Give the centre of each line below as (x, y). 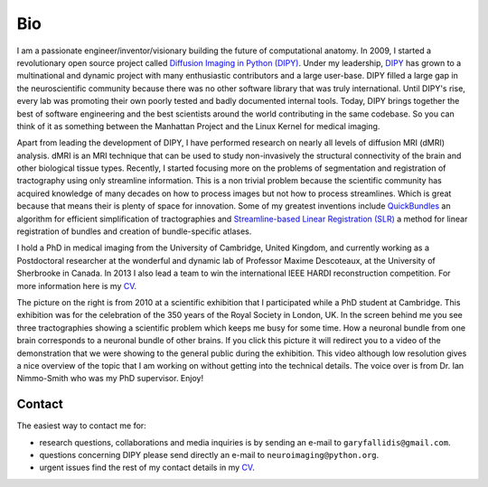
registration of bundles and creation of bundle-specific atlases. (134, 231)
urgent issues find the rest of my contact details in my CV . (147, 468)
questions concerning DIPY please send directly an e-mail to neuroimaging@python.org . (209, 455)
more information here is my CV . (77, 286)
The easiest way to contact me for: (81, 426)
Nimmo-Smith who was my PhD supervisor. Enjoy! (110, 379)
